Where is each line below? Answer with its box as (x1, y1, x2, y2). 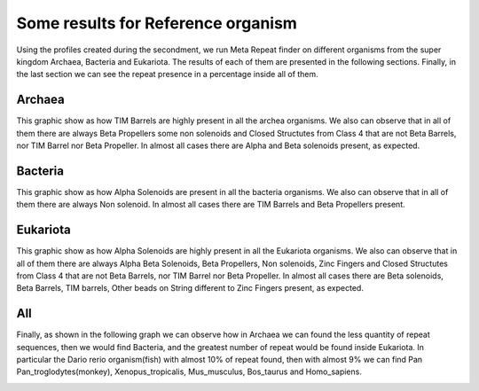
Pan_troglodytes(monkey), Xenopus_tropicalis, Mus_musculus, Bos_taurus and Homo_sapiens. (16, 366, 363, 377)
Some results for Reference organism (16, 13, 297, 33)
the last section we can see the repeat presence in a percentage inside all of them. (16, 69, 318, 80)
